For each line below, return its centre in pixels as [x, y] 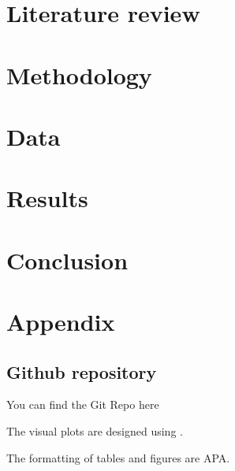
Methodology [79, 74]
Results [47, 198]
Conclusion [67, 260]
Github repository [82, 371]
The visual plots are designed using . [95, 431]
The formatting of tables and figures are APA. [118, 457]
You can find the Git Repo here [83, 404]
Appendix [61, 322]
